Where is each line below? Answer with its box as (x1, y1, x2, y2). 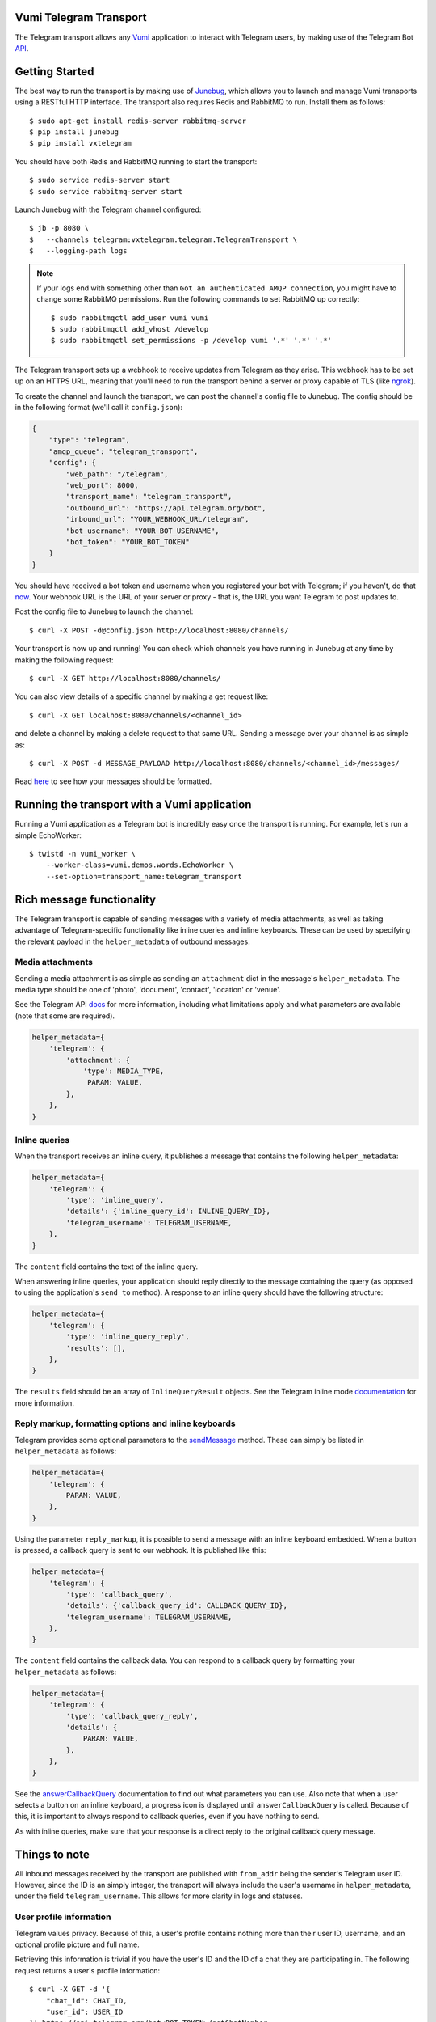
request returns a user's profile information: (15, 1965, 161, 1975)
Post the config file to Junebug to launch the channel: (15, 607, 194, 616)
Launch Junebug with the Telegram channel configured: (15, 205, 202, 214)
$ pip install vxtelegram (29, 138, 132, 148)
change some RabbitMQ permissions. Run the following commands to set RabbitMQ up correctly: (36, 294, 360, 304)
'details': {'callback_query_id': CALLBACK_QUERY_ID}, (65, 1601, 288, 1610)
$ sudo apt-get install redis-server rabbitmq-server (29, 116, 246, 125)
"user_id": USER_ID (45, 2007, 124, 2016)
